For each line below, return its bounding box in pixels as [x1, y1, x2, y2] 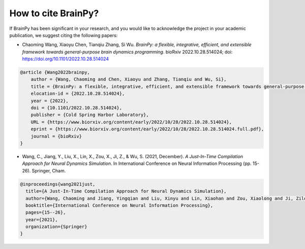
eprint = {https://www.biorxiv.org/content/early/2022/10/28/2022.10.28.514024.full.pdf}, [30, 126, 264, 132]
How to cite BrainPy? [9, 8, 99, 19]
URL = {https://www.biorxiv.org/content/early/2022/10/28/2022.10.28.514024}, [30, 119, 232, 125]
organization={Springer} [25, 224, 87, 230]
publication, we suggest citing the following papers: [9, 32, 118, 38]
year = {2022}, [30, 98, 69, 103]
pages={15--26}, [25, 209, 66, 216]
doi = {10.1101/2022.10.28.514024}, [30, 105, 122, 111]
